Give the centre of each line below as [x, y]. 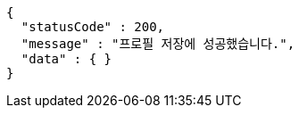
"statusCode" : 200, [93, 27]
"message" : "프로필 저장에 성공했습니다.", [158, 44]
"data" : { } [66, 59]
